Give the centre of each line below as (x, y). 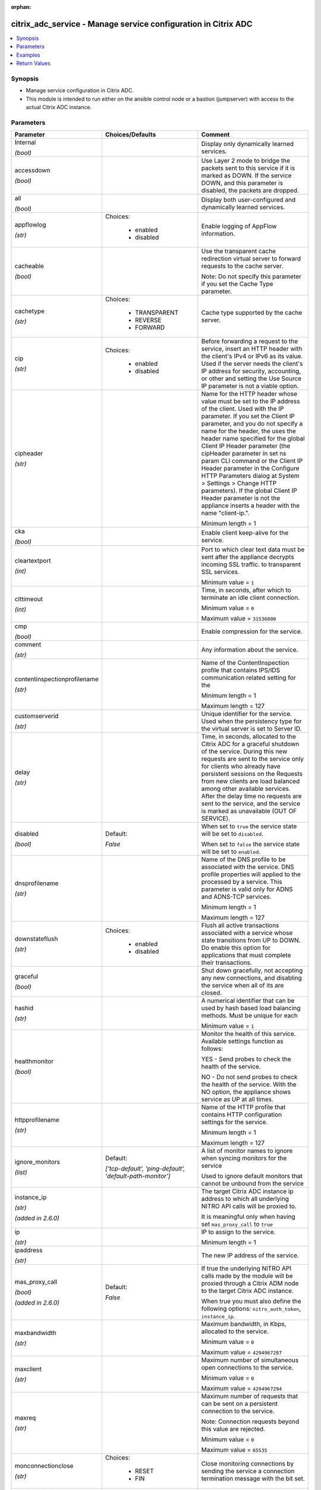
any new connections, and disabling (252, 978)
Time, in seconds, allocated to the (249, 737)
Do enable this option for (236, 948)
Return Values (33, 63)
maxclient (28, 1369)
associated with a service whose (247, 933)
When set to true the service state (249, 827)
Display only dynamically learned (248, 144)
